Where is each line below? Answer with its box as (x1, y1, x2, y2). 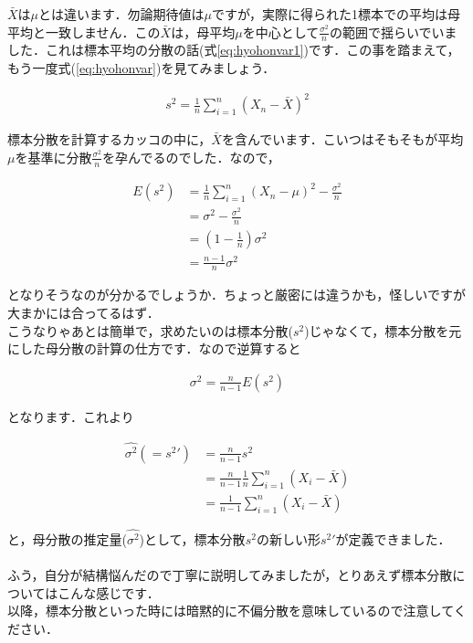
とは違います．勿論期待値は (38, 5, 205, 23)
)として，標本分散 (139, 530, 246, 549)
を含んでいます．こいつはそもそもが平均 (221, 130, 464, 149)
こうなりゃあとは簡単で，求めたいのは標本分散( (7, 321, 293, 340)
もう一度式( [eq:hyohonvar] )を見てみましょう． (7, 58, 276, 78)
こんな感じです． (58, 583, 160, 602)
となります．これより (7, 406, 134, 426)
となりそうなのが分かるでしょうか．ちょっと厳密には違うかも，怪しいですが (7, 285, 466, 304)
